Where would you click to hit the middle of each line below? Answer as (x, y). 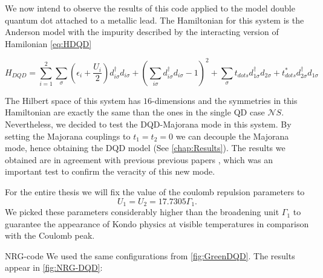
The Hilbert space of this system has (73, 100)
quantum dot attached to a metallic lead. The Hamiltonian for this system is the (155, 20)
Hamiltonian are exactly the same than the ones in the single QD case (135, 112)
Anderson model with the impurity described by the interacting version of (142, 32)
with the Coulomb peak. (50, 235)
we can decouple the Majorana (232, 136)
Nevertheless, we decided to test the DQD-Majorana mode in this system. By (148, 124)
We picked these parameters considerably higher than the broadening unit (142, 212)
